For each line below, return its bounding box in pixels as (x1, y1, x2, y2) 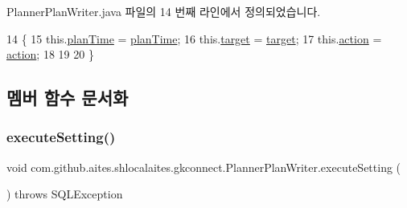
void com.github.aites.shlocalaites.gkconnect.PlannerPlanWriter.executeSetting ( (6, 158, 401, 175)
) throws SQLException (6, 186, 123, 202)
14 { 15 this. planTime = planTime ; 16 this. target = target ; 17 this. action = (6, 30, 382, 47)
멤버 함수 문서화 (6, 85, 129, 110)
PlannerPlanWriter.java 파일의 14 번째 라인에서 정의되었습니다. (6, 3, 321, 19)
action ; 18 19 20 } (6, 46, 94, 63)
